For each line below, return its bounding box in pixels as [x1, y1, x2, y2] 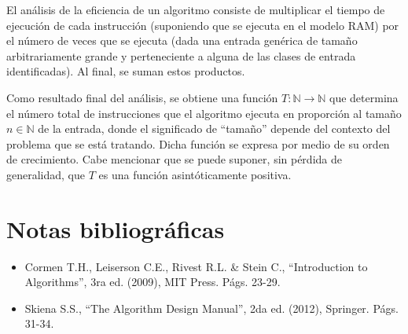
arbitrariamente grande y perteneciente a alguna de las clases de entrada [6, 47, 356, 64]
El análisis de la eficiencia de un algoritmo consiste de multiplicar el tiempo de [6, 2, 385, 17]
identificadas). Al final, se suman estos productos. [6, 63, 245, 79]
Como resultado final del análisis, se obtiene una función [6, 89, 278, 105]
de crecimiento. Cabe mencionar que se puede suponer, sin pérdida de [6, 151, 342, 167]
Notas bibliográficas [6, 212, 225, 244]
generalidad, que [6, 166, 86, 182]
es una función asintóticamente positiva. [98, 166, 292, 182]
